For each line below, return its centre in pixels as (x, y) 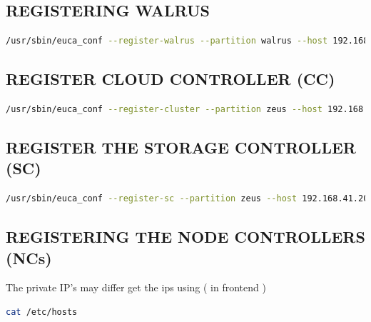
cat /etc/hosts (42, 312)
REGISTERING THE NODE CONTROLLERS (185, 237)
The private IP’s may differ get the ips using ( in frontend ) (136, 287)
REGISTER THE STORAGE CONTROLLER (181, 147)
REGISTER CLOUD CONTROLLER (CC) (171, 79)
